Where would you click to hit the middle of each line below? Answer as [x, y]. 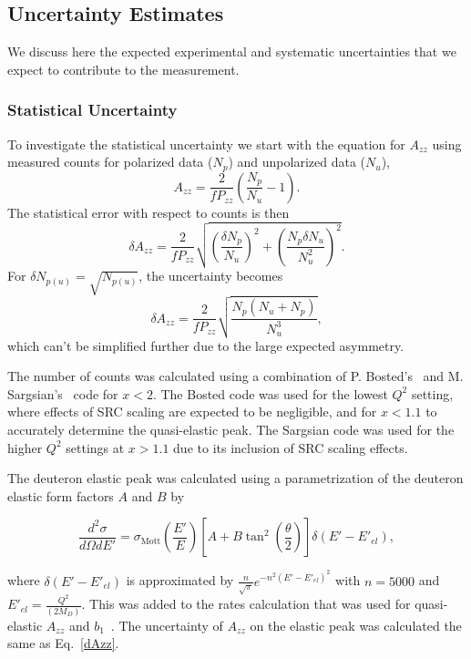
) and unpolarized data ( [297, 162]
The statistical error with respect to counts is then [148, 212]
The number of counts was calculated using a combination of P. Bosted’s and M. [235, 376]
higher [25, 447]
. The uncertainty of [167, 625]
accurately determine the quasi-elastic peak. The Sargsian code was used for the [231, 430]
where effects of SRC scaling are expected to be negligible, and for [192, 412]
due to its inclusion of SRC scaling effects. [291, 447]
